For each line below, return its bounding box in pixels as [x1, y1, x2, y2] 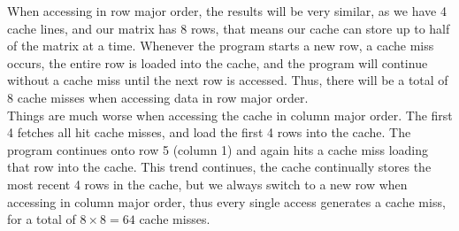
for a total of [7, 210, 76, 228]
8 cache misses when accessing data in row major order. [7, 88, 309, 106]
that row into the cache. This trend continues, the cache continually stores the [7, 158, 432, 176]
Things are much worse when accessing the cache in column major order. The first [7, 105, 453, 124]
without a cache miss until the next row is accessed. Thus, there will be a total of [7, 71, 448, 89]
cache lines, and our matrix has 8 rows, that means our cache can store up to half [7, 19, 450, 37]
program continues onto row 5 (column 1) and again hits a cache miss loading [7, 140, 429, 158]
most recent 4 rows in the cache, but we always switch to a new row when [7, 174, 408, 193]
